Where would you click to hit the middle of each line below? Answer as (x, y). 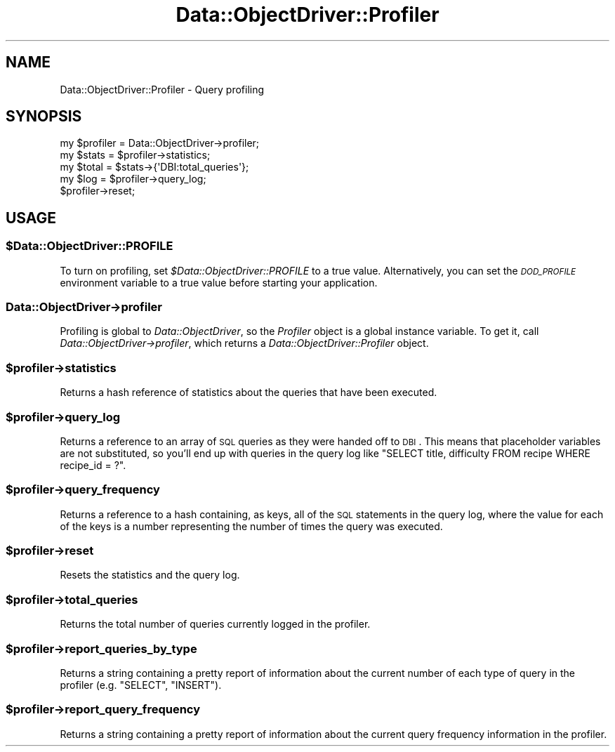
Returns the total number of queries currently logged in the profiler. (215, 624)
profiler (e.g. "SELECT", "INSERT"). (141, 685)
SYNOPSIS (44, 117)
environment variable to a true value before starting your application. (219, 282)
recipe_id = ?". (93, 465)
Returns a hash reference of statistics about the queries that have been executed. (249, 393)
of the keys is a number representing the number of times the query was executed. (251, 526)
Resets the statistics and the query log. (150, 575)
